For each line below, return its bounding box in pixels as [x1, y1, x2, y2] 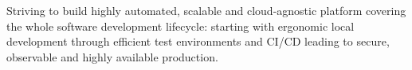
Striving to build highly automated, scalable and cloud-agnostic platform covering [6, 2, 406, 18]
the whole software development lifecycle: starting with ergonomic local [6, 17, 355, 34]
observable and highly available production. [6, 48, 218, 64]
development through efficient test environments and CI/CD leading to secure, [6, 33, 390, 50]
